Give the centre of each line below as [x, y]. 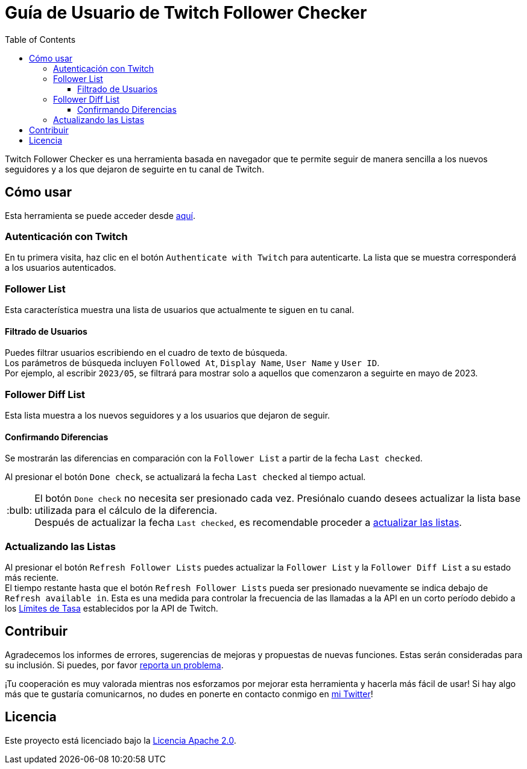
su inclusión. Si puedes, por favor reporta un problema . [114, 665]
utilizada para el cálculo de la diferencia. [126, 511]
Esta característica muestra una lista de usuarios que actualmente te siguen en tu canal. [180, 310]
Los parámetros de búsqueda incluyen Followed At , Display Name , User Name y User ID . [192, 363]
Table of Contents [40, 39]
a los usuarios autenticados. [61, 268]
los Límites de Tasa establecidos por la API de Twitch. [112, 609]
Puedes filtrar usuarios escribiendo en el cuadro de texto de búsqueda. [146, 353]
